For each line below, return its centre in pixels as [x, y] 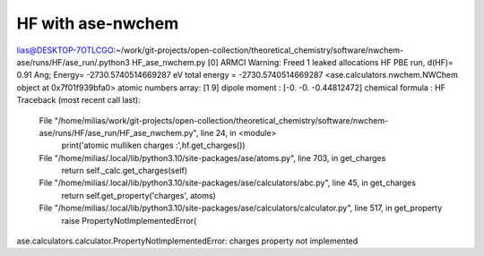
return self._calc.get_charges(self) [125, 171]
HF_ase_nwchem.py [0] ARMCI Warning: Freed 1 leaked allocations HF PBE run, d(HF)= [293, 62]
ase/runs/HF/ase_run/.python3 [73, 62]
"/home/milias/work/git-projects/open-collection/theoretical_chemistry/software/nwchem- [221, 120]
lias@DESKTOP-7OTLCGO [65, 50]
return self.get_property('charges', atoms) [139, 195]
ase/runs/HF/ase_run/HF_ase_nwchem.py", [119, 132]
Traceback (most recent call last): [78, 100]
